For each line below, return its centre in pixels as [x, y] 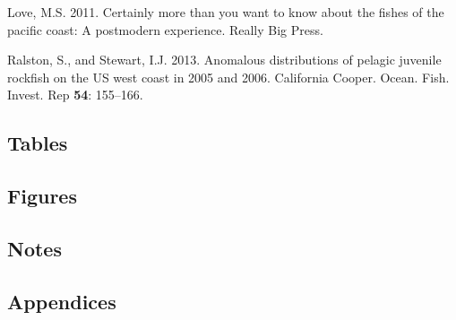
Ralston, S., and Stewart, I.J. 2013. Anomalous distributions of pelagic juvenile [224, 60]
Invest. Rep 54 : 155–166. [75, 95]
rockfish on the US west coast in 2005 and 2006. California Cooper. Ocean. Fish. [228, 77]
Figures [42, 196]
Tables [38, 143]
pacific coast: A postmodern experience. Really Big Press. [165, 29]
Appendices [62, 301]
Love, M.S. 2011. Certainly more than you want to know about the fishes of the [226, 12]
